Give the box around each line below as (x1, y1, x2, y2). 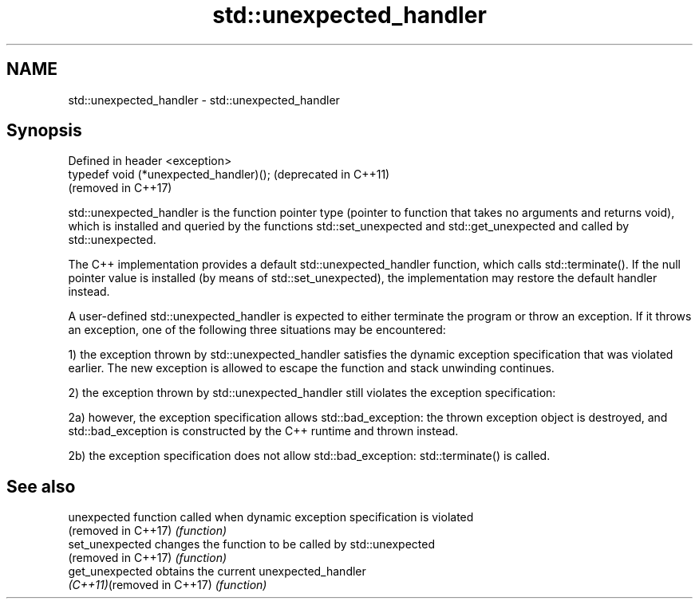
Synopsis (6, 120, 82, 141)
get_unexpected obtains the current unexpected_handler (68, 564, 366, 579)
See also (6, 476, 76, 497)
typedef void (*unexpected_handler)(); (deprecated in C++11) (68, 167, 390, 182)
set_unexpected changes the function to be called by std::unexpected (68, 537, 435, 552)
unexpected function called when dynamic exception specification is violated (68, 510, 474, 524)
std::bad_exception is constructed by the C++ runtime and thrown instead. (68, 424, 459, 438)
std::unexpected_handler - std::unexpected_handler (68, 92, 340, 107)
